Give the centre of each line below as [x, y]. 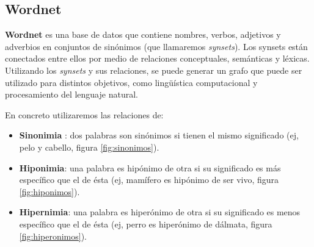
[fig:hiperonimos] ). [53, 236]
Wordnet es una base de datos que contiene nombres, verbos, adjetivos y [143, 34]
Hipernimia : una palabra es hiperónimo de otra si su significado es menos [160, 212]
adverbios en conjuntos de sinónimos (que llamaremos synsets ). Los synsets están [156, 46]
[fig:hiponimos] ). [49, 191]
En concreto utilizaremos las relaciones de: [84, 114]
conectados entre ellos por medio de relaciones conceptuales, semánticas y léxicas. [157, 58]
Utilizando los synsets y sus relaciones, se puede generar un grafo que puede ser [154, 70]
